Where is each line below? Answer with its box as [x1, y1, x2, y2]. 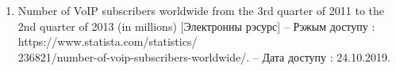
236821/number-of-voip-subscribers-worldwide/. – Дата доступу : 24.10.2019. [17, 48, 390, 65]
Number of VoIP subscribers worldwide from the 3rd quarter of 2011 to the [17, 2, 384, 18]
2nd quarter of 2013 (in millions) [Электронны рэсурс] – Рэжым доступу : [17, 17, 375, 34]
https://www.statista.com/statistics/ [17, 33, 198, 50]
